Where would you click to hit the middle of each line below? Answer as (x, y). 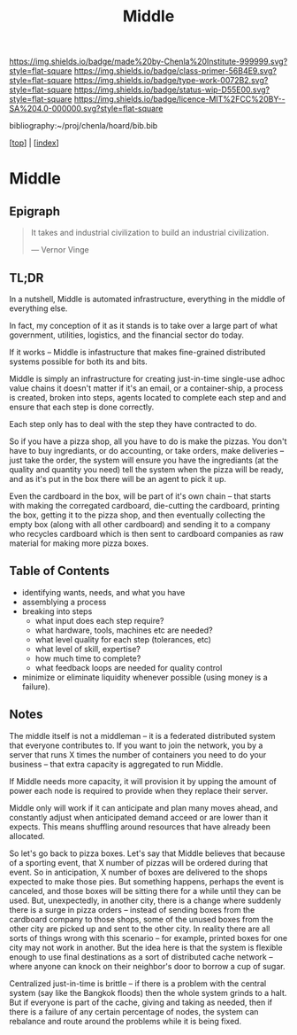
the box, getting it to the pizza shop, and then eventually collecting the (137, 515)
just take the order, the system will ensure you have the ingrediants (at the (144, 460)
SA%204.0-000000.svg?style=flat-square (86, 109)
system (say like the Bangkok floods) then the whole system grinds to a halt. (148, 992)
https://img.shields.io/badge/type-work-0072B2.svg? (171, 81)
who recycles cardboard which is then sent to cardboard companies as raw (147, 534)
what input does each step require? (99, 620)
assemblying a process (64, 602)
